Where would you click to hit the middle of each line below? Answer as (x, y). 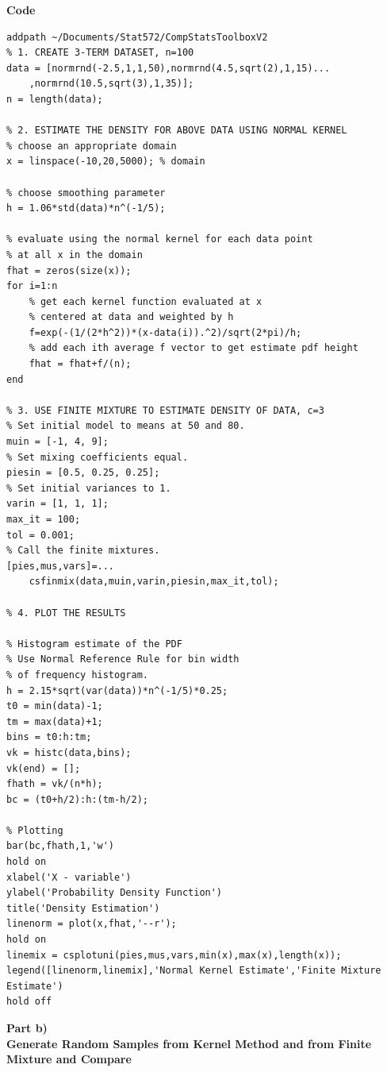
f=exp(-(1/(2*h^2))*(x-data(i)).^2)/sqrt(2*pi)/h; (165, 332)
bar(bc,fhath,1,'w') (61, 846)
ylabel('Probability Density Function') (115, 893)
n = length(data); (55, 99)
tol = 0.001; (40, 535)
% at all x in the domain (75, 255)
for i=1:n (32, 286)
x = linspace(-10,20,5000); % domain (106, 162)
